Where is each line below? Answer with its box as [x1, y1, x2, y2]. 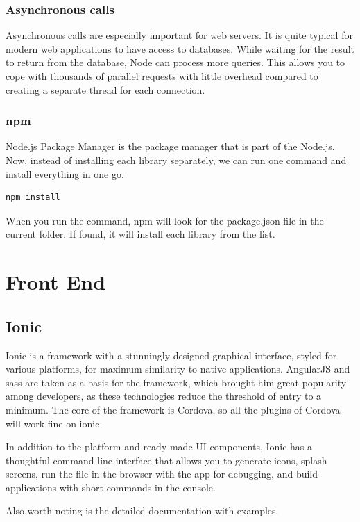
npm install [6, 193, 60, 203]
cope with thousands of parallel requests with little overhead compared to [6, 69, 318, 83]
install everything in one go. [6, 166, 124, 181]
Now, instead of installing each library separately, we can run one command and [6, 153, 347, 167]
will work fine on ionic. [6, 416, 103, 430]
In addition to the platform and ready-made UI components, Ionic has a [6, 439, 313, 454]
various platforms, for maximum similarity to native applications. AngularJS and [6, 361, 350, 376]
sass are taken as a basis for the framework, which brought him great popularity [6, 375, 347, 389]
